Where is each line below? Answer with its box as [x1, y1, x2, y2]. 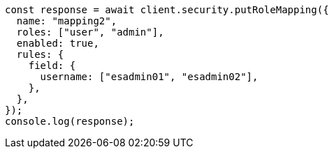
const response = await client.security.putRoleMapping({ [5, 4, 329, 15]
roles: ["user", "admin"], [16, 26, 164, 38]
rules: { [16, 49, 64, 60]
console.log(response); [5, 116, 135, 127]
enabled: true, [16, 38, 99, 49]
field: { [28, 60, 76, 71]
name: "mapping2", [16, 15, 117, 26]
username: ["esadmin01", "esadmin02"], [40, 71, 259, 82]
